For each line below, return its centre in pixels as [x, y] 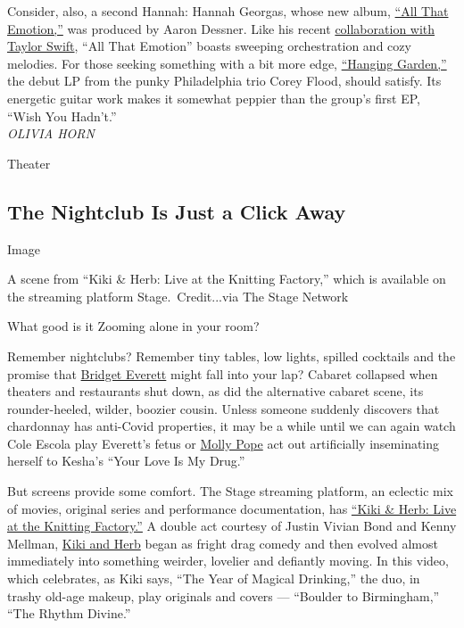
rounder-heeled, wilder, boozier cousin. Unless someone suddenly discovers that [224, 408]
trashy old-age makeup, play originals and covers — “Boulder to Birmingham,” [224, 595]
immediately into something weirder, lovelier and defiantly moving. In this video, [228, 561]
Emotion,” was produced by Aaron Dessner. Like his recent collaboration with [221, 28]
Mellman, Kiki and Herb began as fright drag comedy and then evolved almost [223, 543]
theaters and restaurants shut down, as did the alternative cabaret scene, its [215, 391]
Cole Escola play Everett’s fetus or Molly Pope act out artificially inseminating [224, 443]
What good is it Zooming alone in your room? [133, 326]
